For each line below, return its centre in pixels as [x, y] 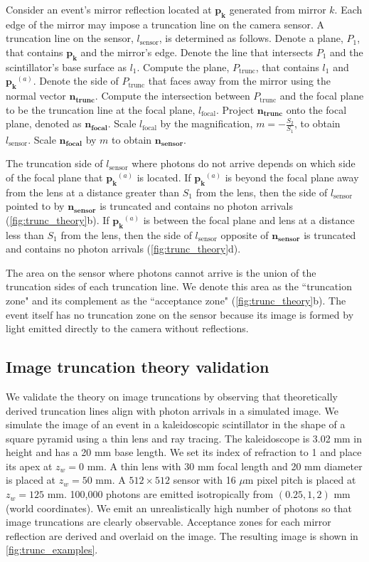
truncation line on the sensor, [70, 38]
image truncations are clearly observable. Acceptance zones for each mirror [169, 522]
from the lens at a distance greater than [93, 192]
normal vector [36, 96]
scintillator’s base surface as [66, 67]
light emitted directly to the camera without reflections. [127, 328]
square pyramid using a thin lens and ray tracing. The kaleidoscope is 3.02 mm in [184, 438]
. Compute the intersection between [172, 96]
